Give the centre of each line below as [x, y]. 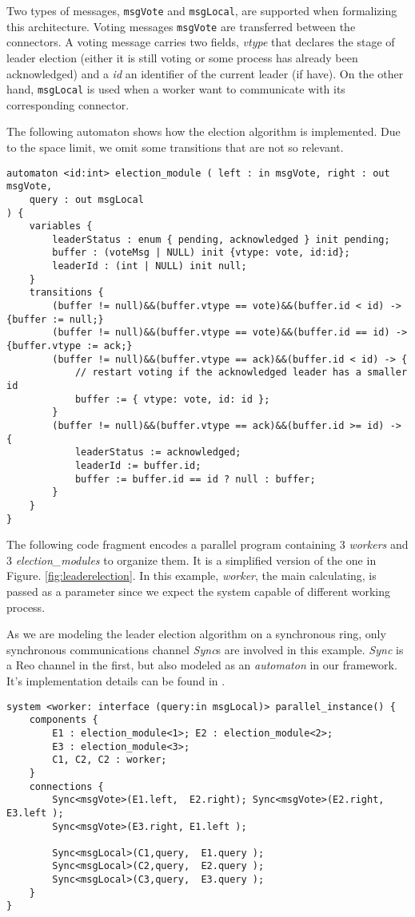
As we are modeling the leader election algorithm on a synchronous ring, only [196, 634]
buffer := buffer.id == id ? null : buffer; [195, 479]
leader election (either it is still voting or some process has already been [182, 57]
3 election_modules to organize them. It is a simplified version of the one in [192, 560]
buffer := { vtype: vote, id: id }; [172, 399]
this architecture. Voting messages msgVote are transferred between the [181, 26]
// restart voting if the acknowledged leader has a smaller [241, 373]
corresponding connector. [68, 104]
